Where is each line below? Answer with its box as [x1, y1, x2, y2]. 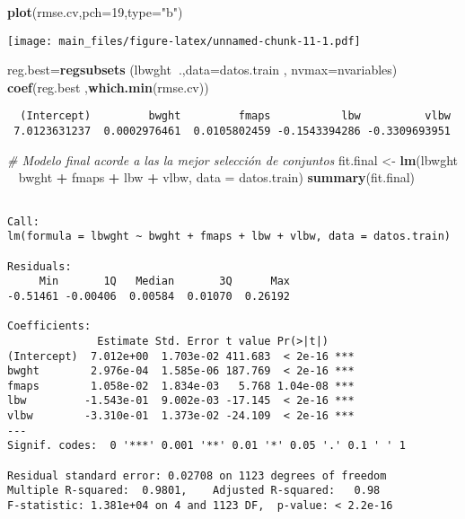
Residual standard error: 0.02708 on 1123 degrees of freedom [7, 469, 387, 482]
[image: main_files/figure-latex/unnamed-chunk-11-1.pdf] [7, 34, 361, 48]
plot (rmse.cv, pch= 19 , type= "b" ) [7, 3, 183, 21]
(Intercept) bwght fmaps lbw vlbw [20, 110, 451, 123]
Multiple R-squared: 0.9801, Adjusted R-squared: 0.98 [7, 484, 381, 497]
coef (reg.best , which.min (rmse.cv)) [7, 77, 209, 96]
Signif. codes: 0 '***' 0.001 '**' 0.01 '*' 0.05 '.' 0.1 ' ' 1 [7, 439, 406, 453]
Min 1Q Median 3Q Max [39, 275, 290, 288]
